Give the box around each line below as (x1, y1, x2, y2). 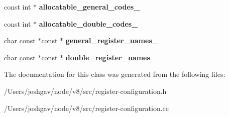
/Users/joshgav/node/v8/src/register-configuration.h (4, 85, 167, 96)
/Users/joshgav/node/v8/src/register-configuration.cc (4, 102, 169, 113)
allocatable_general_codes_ (39, 2, 140, 12)
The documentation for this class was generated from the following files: (4, 69, 225, 79)
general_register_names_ (65, 35, 158, 46)
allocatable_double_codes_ (39, 18, 138, 29)
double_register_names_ (65, 52, 156, 62)
